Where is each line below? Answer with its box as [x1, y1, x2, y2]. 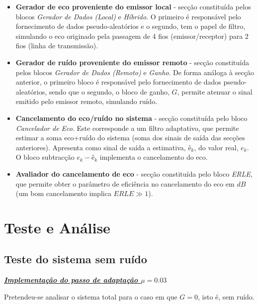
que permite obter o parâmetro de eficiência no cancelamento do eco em [15, 178, 235, 189]
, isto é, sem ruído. [198, 291, 255, 302]
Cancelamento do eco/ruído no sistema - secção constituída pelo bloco [15, 112, 248, 123]
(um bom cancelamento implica [15, 188, 111, 199]
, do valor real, [194, 142, 239, 152]
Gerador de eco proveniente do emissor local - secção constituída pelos [15, 1, 251, 11]
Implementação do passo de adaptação [4, 275, 138, 285]
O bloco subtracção [15, 152, 75, 162]
